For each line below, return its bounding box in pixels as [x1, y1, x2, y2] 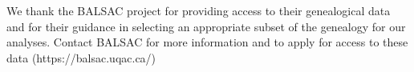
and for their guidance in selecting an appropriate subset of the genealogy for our [6, 18, 406, 34]
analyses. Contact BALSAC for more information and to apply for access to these [6, 34, 408, 50]
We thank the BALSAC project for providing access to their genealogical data [6, 2, 391, 18]
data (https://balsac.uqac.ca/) [6, 49, 156, 66]
